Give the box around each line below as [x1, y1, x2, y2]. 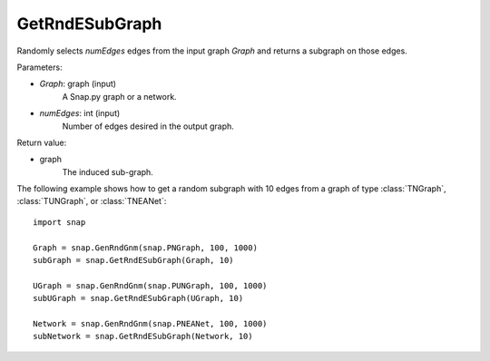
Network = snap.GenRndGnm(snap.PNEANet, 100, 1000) [33, 318, 268, 328]
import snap [33, 217, 86, 227]
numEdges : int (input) [39, 108, 121, 119]
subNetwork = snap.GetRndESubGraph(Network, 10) [33, 331, 253, 342]
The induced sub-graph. [62, 166, 153, 177]
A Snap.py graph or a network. [62, 91, 177, 102]
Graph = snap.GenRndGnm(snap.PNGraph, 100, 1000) [33, 242, 259, 253]
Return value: [16, 137, 67, 148]
